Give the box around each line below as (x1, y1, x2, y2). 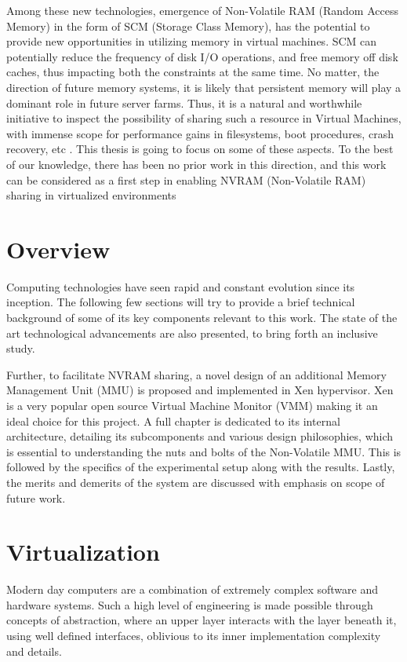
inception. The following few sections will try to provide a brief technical (6, 294, 355, 310)
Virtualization (6, 536, 160, 568)
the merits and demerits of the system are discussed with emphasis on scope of (6, 474, 385, 490)
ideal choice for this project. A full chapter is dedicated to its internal (6, 412, 340, 429)
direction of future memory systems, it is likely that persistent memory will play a (6, 79, 402, 95)
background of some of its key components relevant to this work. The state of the (6, 309, 398, 326)
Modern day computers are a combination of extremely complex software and (6, 581, 378, 598)
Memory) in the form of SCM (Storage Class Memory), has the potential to (6, 17, 370, 34)
